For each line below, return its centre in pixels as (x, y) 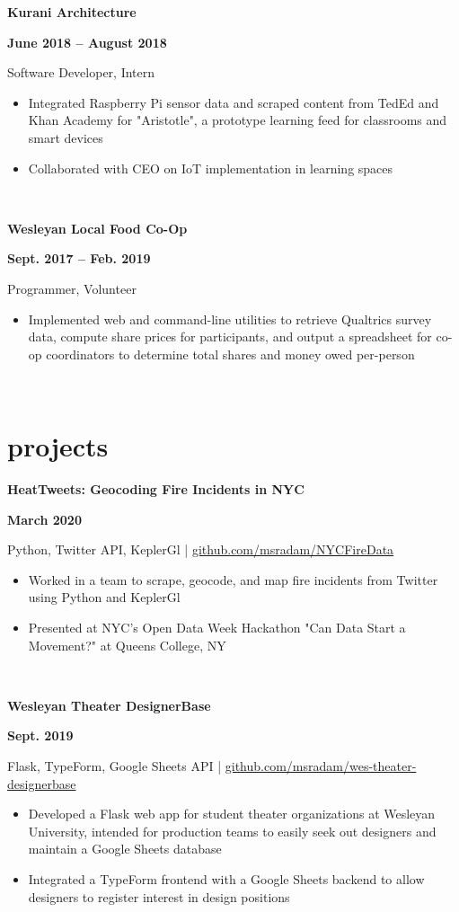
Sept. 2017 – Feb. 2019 (79, 258)
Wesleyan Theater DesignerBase (109, 705)
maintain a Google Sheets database (125, 849)
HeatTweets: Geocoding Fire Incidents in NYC (156, 489)
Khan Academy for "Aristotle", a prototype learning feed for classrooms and (238, 120)
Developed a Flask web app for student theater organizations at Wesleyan (232, 814)
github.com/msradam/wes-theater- (321, 765)
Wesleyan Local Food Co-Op (97, 228)
